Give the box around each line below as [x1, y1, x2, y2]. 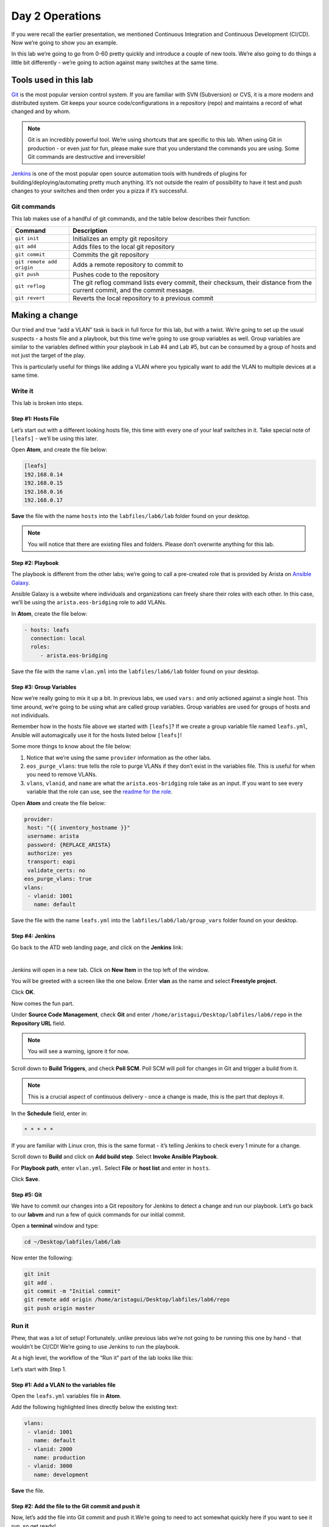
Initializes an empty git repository [73, 234, 168, 242]
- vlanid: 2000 [27, 1445, 73, 1452]
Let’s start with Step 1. [11, 1365, 66, 1372]
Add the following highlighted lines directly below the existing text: [11, 1404, 178, 1411]
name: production [34, 1454, 85, 1461]
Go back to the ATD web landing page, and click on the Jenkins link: [11, 944, 183, 951]
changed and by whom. [11, 108, 71, 115]
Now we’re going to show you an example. [11, 38, 118, 46]
